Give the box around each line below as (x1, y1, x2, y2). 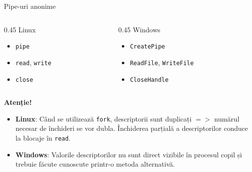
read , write (15, 57, 51, 67)
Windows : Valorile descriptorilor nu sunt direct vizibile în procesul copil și (15, 149, 242, 159)
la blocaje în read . (15, 133, 71, 143)
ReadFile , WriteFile (130, 57, 194, 67)
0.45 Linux (4, 24, 36, 34)
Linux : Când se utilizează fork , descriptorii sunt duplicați (15, 113, 192, 123)
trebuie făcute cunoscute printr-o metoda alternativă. (15, 159, 175, 169)
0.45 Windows (118, 24, 160, 34)
